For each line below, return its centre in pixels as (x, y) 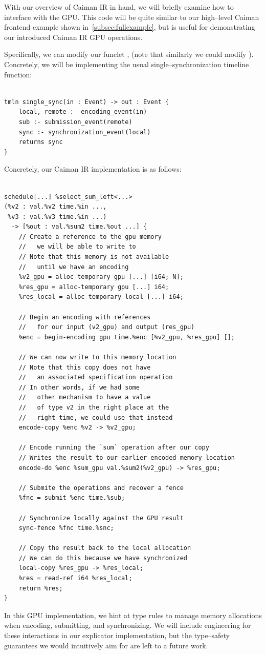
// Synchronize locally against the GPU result (101, 518)
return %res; (41, 588)
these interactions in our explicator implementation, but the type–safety (117, 635)
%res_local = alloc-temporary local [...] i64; (101, 297)
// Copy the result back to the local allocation (105, 548)
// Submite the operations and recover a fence (101, 488)
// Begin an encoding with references (85, 317)
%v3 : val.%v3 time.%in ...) (57, 217)
